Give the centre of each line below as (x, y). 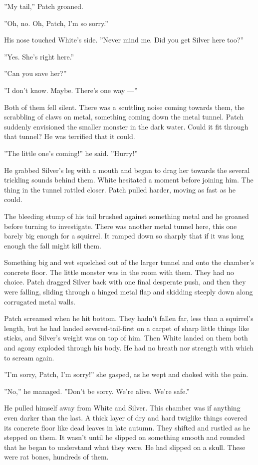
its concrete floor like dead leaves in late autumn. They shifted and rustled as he (127, 427)
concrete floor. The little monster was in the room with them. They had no (119, 272)
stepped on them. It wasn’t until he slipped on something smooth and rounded (125, 437)
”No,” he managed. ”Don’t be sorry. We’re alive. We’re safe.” (97, 391)
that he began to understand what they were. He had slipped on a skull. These (125, 447)
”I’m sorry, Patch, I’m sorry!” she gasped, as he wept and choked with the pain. (126, 374)
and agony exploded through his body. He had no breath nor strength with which (129, 348)
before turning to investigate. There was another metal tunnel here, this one (121, 226)
